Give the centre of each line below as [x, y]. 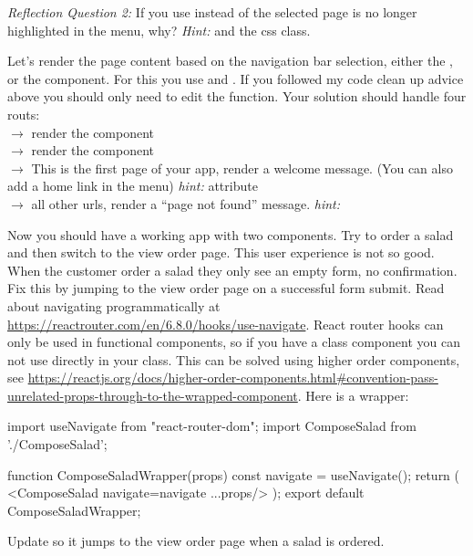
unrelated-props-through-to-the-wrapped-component [153, 395]
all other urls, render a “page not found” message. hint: [186, 203]
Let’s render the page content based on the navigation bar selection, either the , [231, 61]
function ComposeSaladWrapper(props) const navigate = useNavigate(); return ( [234, 474]
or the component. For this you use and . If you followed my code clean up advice [236, 78]
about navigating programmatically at [114, 305]
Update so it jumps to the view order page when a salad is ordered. [196, 541]
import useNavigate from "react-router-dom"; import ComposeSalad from [212, 426]
